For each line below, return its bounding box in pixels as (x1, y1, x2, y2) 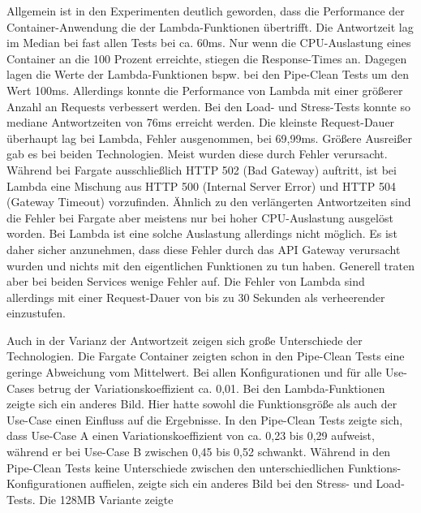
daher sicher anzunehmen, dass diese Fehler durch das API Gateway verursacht (6, 240, 401, 257)
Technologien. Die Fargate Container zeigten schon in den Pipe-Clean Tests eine (6, 347, 405, 364)
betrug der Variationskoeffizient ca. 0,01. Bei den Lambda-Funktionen (38, 379, 385, 396)
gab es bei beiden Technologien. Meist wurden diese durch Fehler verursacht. (6, 145, 388, 162)
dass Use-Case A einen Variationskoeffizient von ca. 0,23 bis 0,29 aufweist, (6, 427, 375, 444)
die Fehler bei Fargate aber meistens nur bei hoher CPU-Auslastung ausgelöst (6, 209, 393, 226)
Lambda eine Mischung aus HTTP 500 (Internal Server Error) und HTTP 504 (6, 177, 396, 194)
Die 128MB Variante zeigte (39, 490, 174, 507)
